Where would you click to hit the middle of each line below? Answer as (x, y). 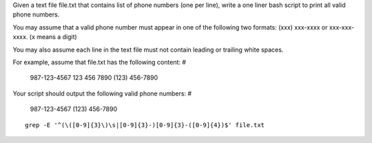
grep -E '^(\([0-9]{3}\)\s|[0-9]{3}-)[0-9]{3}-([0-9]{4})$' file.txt (145, 125)
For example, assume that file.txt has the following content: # (99, 62)
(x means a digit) (53, 37)
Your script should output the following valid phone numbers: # (102, 93)
